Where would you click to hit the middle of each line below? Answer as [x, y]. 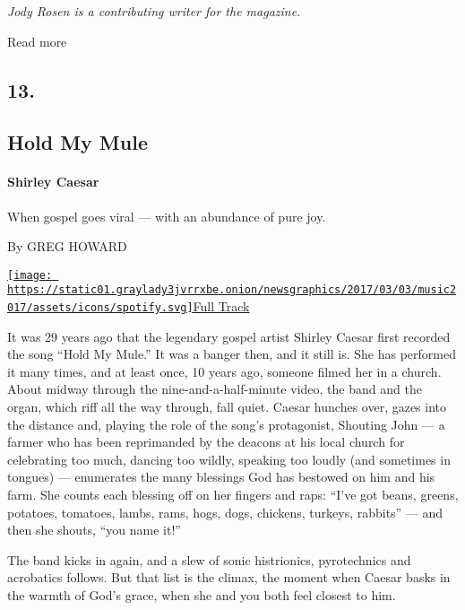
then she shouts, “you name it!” [94, 530]
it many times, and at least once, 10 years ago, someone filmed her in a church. [224, 371]
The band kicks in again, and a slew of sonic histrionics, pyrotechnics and [209, 559]
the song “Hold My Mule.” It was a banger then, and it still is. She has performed [232, 354]
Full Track [221, 306]
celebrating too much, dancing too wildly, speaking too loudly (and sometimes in [229, 459]
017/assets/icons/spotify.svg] [100, 308]
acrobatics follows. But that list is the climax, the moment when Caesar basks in [229, 577]
